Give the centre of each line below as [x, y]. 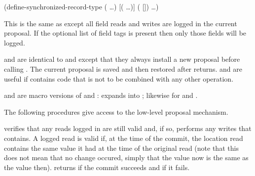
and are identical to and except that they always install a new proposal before [122, 59]
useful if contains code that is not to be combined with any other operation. [119, 78]
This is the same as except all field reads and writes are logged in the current [121, 23]
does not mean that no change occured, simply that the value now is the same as [126, 157]
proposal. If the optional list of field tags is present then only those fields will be [125, 33]
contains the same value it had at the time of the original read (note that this [121, 148]
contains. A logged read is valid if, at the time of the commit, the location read [124, 138]
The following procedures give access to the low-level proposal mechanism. [116, 111]
